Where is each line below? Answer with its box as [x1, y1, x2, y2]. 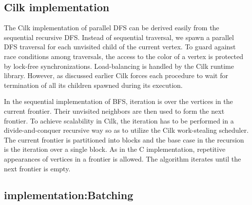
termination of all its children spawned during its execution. [4, 80, 183, 90]
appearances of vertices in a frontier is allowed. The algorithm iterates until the [4, 153, 241, 164]
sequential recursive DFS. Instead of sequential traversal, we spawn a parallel [4, 32, 234, 42]
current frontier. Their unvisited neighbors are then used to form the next [4, 105, 225, 116]
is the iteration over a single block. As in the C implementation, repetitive [4, 144, 226, 154]
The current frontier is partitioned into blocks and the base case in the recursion [4, 134, 244, 144]
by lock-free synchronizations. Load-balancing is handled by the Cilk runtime [4, 61, 234, 71]
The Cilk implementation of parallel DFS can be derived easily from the [4, 22, 219, 33]
